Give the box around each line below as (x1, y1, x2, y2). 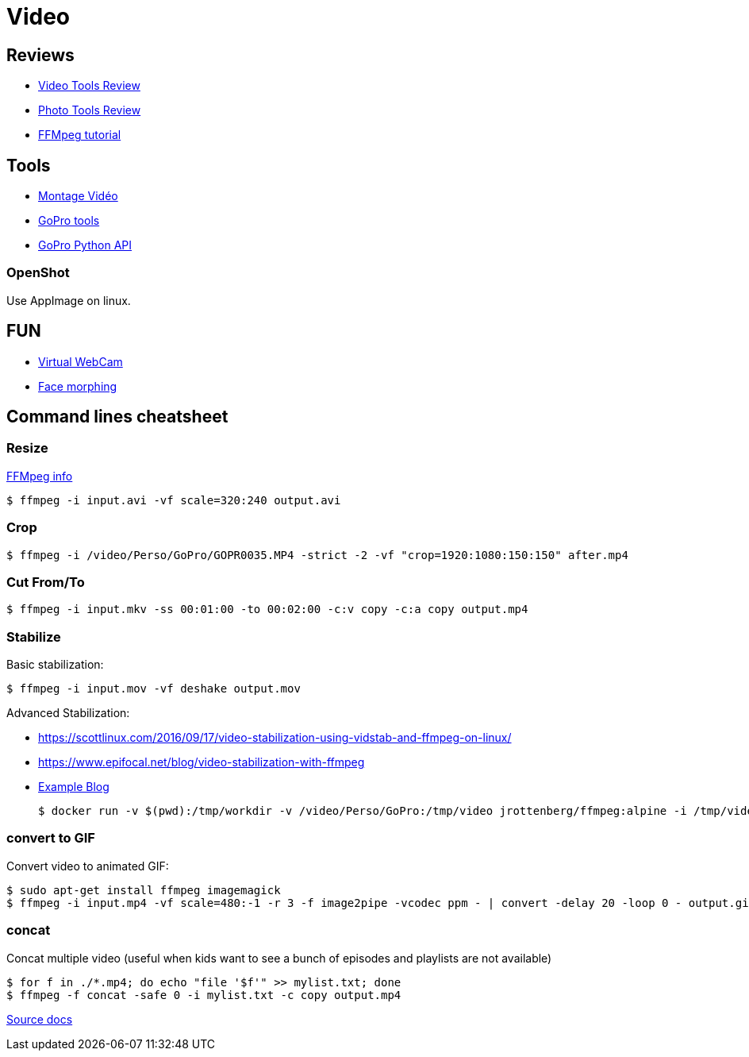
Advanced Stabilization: (6, 706, 130, 720)
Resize (6, 440, 48, 457)
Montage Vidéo (38, 189, 118, 203)
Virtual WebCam (38, 354, 123, 368)
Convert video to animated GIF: (6, 858, 169, 873)
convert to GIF (6, 830, 95, 847)
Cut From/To (6, 573, 85, 590)
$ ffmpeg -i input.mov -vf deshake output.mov (6, 682, 301, 696)
